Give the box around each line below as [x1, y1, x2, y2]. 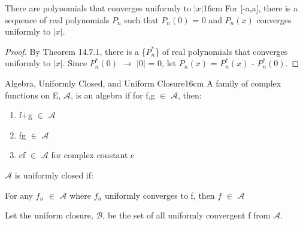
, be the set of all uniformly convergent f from [102, 209, 271, 221]
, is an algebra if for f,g [70, 88, 155, 101]
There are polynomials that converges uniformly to [5, 2, 192, 14]
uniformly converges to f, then [104, 189, 215, 201]
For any [5, 189, 33, 201]
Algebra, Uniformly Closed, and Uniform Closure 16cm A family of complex [5, 76, 281, 89]
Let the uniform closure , [5, 209, 93, 221]
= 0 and [192, 13, 222, 26]
